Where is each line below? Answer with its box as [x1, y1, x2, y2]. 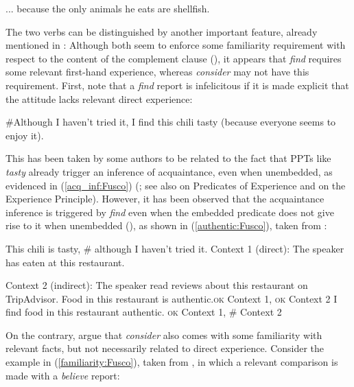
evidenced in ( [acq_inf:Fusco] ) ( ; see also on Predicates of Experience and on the [5, 178, 346, 192]
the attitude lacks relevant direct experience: [5, 91, 193, 106]
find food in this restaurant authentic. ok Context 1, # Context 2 [5, 305, 282, 319]
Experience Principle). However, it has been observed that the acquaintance [5, 191, 324, 206]
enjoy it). [5, 128, 44, 142]
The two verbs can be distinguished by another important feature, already [5, 24, 318, 38]
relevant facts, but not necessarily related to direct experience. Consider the [5, 341, 324, 355]
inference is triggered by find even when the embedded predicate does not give [5, 204, 334, 219]
